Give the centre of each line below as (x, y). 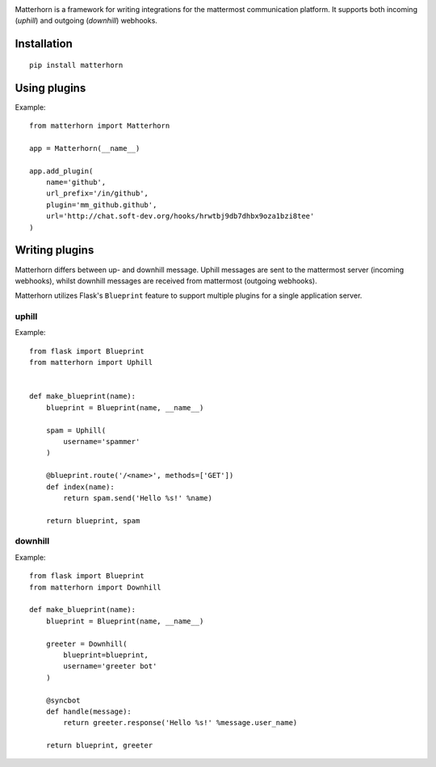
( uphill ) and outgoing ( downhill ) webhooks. (86, 21)
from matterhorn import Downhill (95, 587)
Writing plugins (55, 250)
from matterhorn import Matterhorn (100, 126)
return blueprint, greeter (99, 746)
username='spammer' (102, 441)
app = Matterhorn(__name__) (85, 148)
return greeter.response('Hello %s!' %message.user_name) (180, 723)
